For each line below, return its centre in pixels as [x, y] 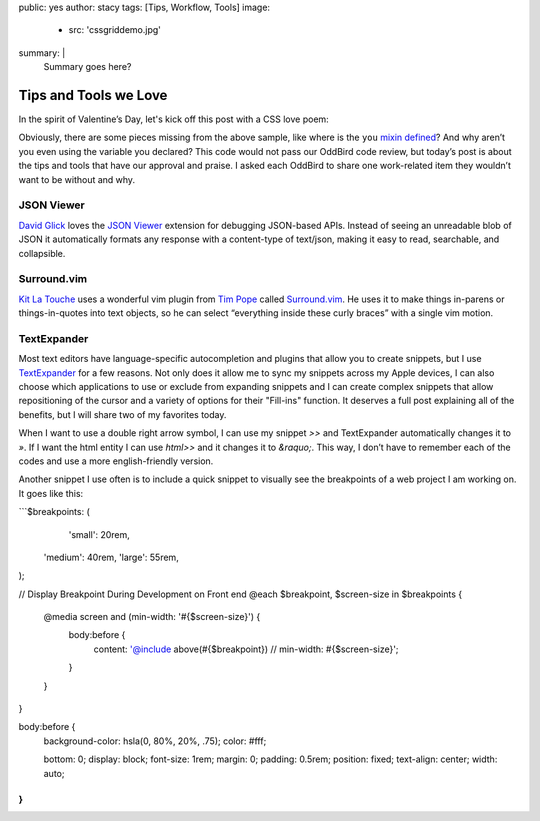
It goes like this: [51, 493]
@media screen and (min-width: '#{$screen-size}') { [152, 617]
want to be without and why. [76, 179]
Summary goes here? [87, 67]
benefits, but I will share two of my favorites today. [122, 414]
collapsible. [42, 253]
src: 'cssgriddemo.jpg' [115, 30]
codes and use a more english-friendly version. [116, 461]
